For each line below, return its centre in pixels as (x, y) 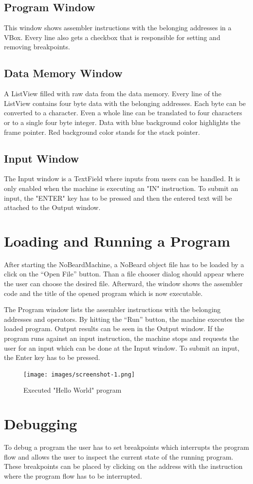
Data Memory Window (63, 73)
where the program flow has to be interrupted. (73, 475)
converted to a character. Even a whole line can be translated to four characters (123, 113)
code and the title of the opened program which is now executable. (103, 293)
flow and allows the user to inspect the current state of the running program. (119, 456)
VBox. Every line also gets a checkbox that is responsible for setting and (112, 37)
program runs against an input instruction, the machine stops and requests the (121, 338)
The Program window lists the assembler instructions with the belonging (112, 309)
